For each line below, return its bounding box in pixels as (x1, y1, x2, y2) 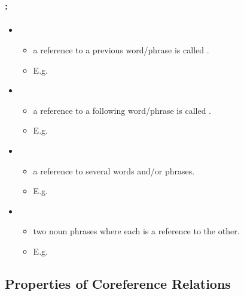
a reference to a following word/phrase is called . (33, 104, 211, 116)
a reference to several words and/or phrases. (33, 164, 195, 177)
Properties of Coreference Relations (5, 274, 231, 292)
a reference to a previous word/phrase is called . (33, 44, 209, 56)
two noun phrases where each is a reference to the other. (33, 225, 240, 237)
